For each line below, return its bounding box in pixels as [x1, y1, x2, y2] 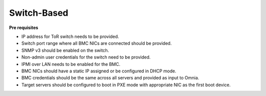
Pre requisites [9, 25, 38, 31]
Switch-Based [9, 7, 68, 18]
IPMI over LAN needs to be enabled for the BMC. [21, 61, 121, 67]
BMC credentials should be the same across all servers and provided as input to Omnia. [21, 75, 199, 81]
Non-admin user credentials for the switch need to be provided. [21, 54, 151, 60]
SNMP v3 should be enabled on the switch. [21, 47, 109, 53]
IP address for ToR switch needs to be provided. [21, 33, 119, 39]
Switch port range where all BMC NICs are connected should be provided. [21, 40, 172, 46]
